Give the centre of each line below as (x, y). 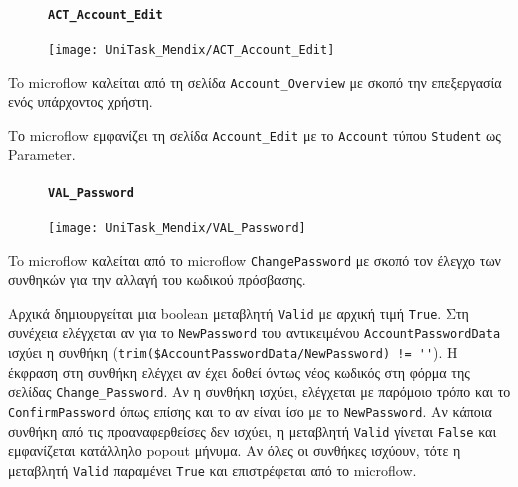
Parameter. (42, 154)
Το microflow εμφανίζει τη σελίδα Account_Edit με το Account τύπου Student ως (254, 134)
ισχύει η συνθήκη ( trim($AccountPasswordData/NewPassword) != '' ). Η (233, 352)
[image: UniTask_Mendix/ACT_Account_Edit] (191, 49)
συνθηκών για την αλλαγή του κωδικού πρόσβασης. (157, 279)
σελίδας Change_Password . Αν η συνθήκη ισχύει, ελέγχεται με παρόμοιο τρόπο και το (259, 391)
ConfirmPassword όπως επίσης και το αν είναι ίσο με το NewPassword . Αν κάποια (250, 411)
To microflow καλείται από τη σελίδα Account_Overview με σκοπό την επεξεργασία (255, 81)
